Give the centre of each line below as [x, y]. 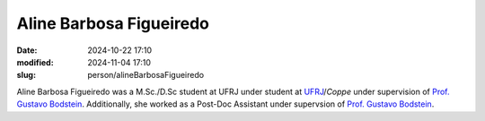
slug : [26, 75]
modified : [35, 62]
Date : [27, 50]
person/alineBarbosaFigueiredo [146, 75]
